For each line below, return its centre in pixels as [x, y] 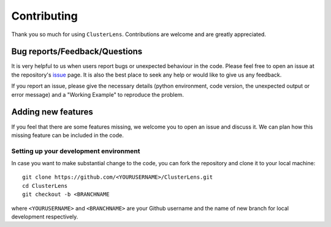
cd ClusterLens [45, 186]
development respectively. [45, 217]
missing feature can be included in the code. [67, 135]
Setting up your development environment [76, 151]
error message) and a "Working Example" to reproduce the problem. [97, 94]
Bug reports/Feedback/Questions [77, 52]
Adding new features [52, 112]
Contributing [44, 16]
